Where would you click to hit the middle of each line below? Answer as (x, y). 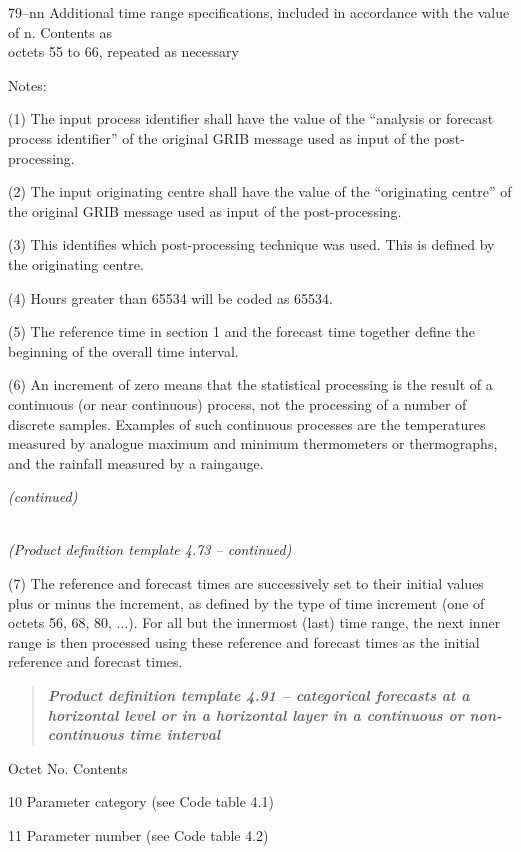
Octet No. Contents (68, 767)
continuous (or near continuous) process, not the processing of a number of (237, 403)
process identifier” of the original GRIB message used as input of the (219, 137)
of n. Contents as (60, 31)
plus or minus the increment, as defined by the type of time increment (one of (246, 602)
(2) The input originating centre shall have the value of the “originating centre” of (260, 191)
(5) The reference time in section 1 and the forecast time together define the (241, 331)
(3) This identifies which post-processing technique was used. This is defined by (251, 244)
